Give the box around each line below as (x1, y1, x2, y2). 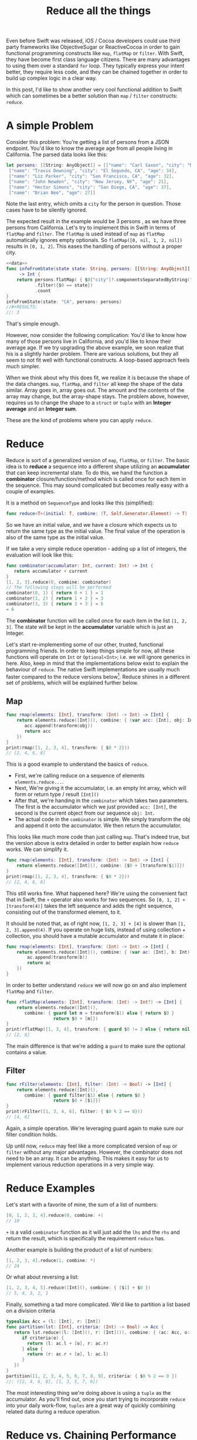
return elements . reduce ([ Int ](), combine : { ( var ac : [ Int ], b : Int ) (16, 949, 191, 955)
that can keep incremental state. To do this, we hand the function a (6, 469, 168, 476)
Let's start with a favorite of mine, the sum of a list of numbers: (6, 1201, 158, 1208)
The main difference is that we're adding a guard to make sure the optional (6, 1042, 186, 1049)
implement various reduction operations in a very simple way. (6, 1161, 155, 1168)
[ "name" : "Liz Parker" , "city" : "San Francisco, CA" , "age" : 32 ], (8, 173, 175, 179)
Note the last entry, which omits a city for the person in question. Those (6, 200, 181, 207)
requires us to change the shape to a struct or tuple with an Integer (6, 399, 172, 406)
